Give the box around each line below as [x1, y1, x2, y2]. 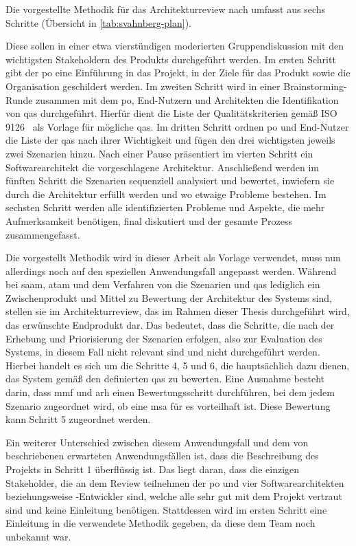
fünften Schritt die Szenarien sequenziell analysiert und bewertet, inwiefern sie [5, 173, 335, 188]
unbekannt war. [5, 529, 71, 543]
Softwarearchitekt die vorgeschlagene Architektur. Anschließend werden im [5, 160, 319, 174]
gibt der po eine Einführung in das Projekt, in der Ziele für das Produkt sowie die [5, 65, 351, 80]
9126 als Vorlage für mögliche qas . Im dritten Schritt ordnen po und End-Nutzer [5, 119, 349, 133]
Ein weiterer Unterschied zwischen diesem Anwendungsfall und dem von [5, 435, 309, 449]
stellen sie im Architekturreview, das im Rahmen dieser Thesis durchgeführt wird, [5, 304, 350, 318]
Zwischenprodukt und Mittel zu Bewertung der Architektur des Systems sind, [5, 290, 333, 305]
